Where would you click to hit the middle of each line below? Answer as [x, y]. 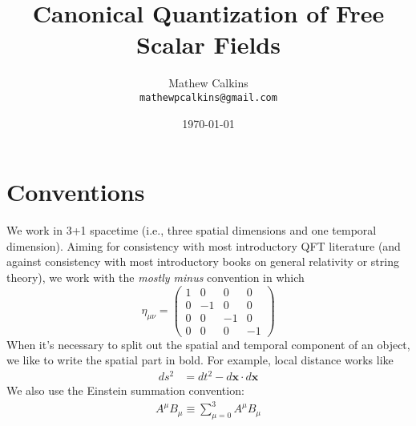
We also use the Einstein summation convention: [125, 390]
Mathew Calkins [208, 83]
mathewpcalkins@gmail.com [208, 97]
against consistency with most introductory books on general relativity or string [203, 261]
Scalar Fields [208, 44]
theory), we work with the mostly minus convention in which [155, 277]
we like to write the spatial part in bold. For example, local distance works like [200, 360]
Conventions [76, 192]
